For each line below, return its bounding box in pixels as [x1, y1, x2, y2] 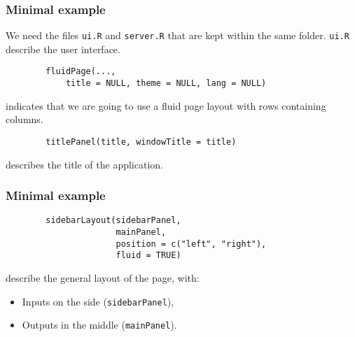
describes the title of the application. [6, 157, 163, 171]
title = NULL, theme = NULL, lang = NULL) [65, 78, 267, 89]
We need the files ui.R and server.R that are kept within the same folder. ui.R [6, 28, 349, 43]
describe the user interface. [6, 41, 120, 56]
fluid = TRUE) [116, 250, 181, 261]
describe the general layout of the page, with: [6, 271, 200, 285]
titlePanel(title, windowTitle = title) [46, 136, 237, 147]
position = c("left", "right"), [116, 238, 267, 249]
